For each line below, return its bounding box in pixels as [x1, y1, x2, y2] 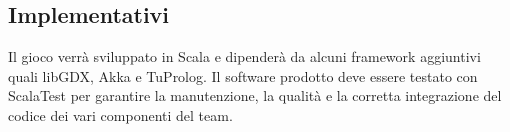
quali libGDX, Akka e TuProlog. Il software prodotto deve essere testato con [8, 65, 478, 86]
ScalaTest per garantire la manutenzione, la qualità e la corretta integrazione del [8, 85, 502, 106]
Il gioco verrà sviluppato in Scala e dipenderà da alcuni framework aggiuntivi [8, 46, 481, 67]
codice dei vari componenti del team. [8, 104, 233, 125]
